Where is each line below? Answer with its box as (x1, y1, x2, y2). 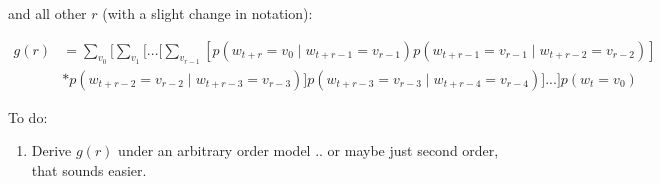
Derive (31, 140, 72, 161)
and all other (8, 3, 87, 23)
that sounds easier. (31, 160, 147, 181)
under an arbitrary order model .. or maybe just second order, (118, 140, 499, 161)
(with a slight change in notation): (102, 3, 313, 23)
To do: (8, 106, 48, 127)
